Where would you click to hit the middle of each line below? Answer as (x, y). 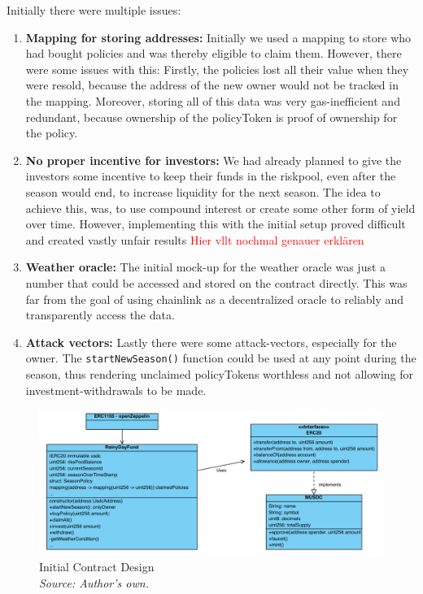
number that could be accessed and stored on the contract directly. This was (216, 282)
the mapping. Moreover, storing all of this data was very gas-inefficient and (213, 100)
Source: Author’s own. (94, 583)
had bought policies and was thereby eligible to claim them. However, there (214, 53)
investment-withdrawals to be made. (116, 390)
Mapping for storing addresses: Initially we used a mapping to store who (218, 37)
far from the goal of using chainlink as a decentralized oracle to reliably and (215, 299)
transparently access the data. (100, 315)
